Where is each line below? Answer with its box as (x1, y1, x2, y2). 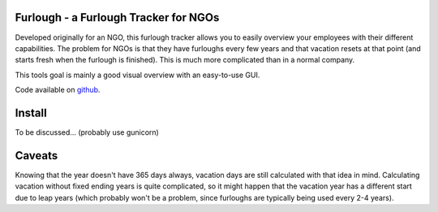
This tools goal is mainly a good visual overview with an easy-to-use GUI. (15, 70, 260, 80)
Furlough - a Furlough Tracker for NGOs (15, 11, 220, 24)
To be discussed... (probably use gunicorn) (15, 127, 160, 137)
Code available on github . (15, 85, 101, 95)
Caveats (15, 149, 58, 162)
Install (15, 106, 48, 119)
